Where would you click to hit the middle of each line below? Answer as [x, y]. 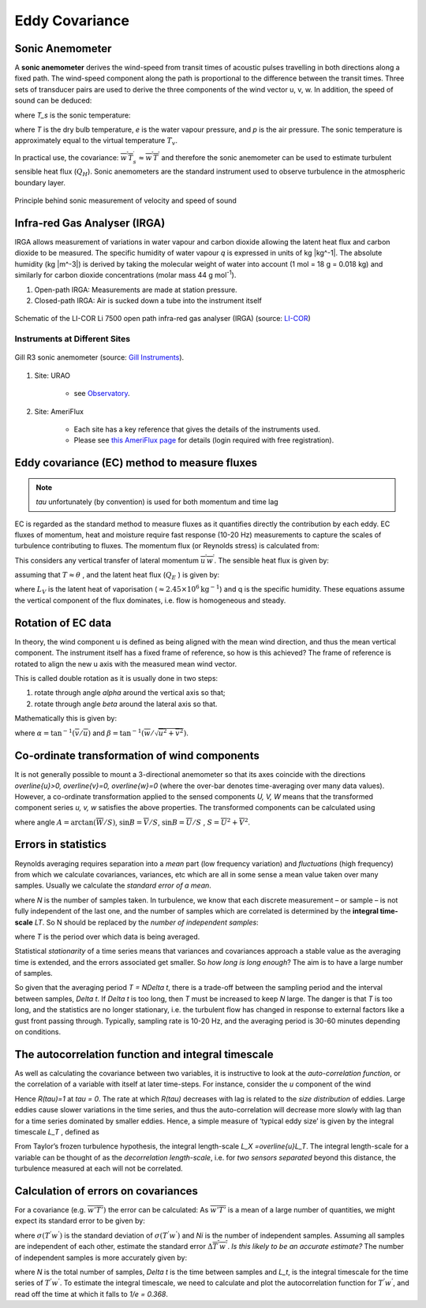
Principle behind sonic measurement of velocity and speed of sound [125, 200]
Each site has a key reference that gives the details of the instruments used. [197, 429]
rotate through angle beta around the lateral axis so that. [126, 704]
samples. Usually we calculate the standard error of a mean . [113, 886]
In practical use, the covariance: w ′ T [74, 157]
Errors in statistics [60, 845]
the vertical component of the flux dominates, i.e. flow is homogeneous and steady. [150, 600]
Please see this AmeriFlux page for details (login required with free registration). [204, 440]
